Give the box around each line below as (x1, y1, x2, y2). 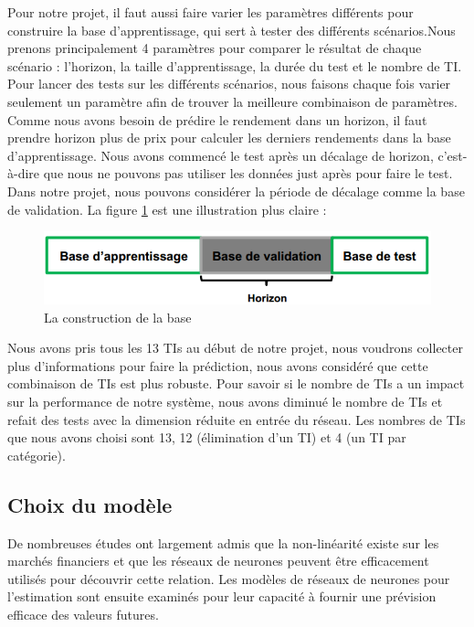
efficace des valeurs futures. (7, 604, 159, 623)
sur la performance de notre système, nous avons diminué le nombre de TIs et (7, 391, 443, 410)
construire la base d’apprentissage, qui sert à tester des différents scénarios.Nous (7, 20, 456, 39)
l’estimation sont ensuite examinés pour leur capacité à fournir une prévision (7, 587, 437, 606)
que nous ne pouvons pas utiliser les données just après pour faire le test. (43, 164, 453, 183)
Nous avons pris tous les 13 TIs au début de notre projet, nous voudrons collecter (7, 338, 463, 357)
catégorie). (7, 445, 66, 464)
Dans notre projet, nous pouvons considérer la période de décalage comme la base (7, 181, 465, 200)
